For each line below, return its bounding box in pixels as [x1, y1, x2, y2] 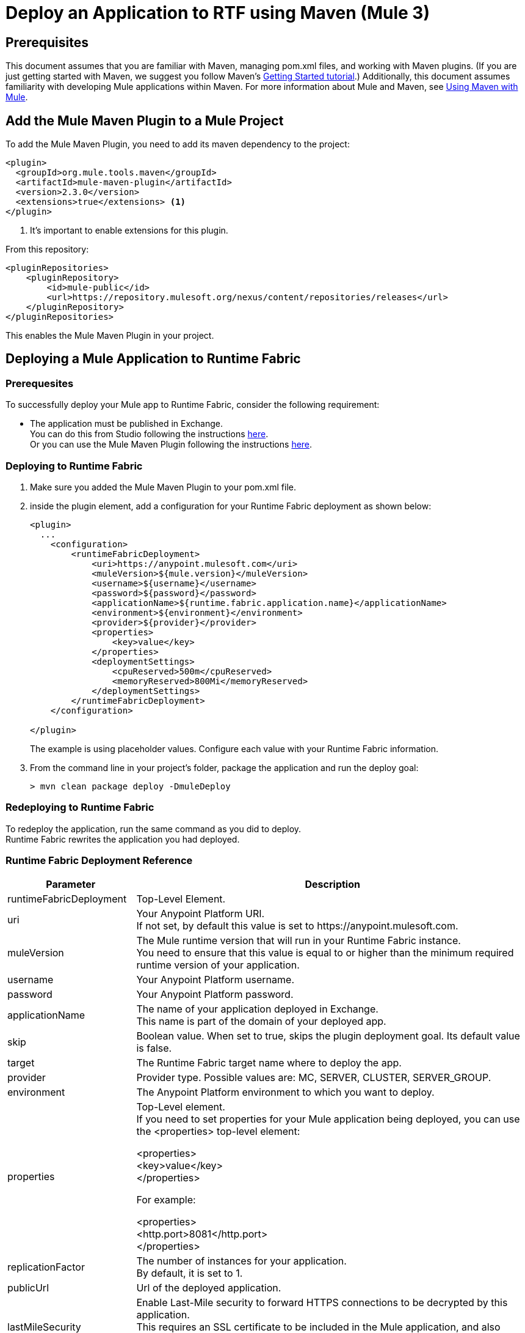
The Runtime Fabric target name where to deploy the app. [136, 1057, 402, 1069]
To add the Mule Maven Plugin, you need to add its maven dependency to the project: [5, 139, 350, 150]
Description [305, 878, 360, 891]
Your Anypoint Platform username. [136, 973, 295, 986]
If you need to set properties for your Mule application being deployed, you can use [136, 1113, 520, 1126]
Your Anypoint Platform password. [136, 988, 294, 1001]
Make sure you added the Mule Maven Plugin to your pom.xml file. [30, 481, 297, 492]
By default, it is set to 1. [136, 1267, 243, 1280]
